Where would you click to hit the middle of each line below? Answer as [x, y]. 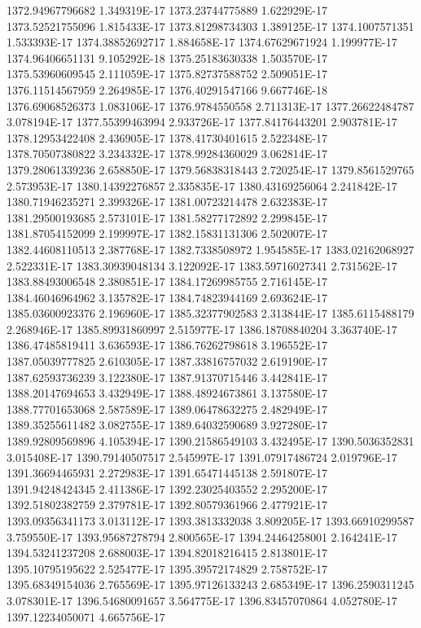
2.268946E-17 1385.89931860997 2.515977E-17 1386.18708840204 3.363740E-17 [202, 329]
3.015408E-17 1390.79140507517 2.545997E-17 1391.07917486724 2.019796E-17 [202, 457]
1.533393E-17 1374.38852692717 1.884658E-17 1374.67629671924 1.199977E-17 [202, 42]
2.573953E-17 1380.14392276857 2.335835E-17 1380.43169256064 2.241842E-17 [202, 185]
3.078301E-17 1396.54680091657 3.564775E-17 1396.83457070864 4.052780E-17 [202, 600]
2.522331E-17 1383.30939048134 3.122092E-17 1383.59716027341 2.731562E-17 [202, 265]
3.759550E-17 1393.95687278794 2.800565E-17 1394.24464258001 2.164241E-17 [202, 536]
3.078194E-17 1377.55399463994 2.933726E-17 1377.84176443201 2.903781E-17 [202, 122]
